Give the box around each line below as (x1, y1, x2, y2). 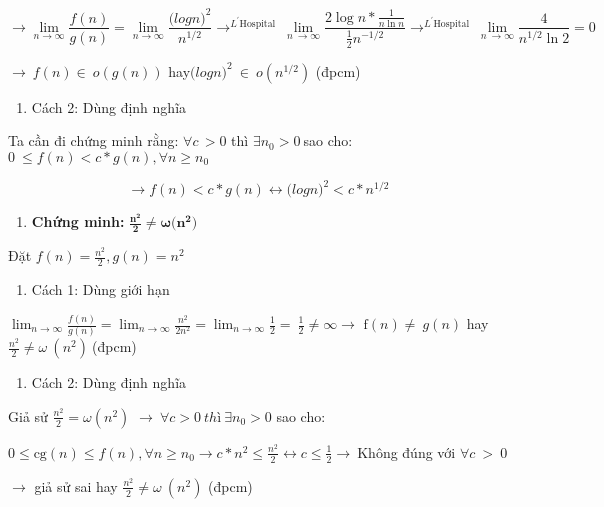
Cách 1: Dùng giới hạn (31, 279, 170, 300)
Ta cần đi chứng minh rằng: (8, 130, 179, 151)
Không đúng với (357, 441, 456, 462)
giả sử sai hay (34, 475, 118, 496)
